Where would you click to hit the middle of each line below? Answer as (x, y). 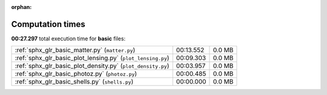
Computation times (48, 24)
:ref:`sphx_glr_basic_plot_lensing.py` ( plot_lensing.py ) (92, 58)
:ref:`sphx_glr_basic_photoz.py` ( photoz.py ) (76, 74)
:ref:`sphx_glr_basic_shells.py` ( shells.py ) (74, 82)
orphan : (21, 7)
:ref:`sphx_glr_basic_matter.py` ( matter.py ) (75, 50)
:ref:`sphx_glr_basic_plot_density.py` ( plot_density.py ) (92, 66)
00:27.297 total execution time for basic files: (68, 38)
